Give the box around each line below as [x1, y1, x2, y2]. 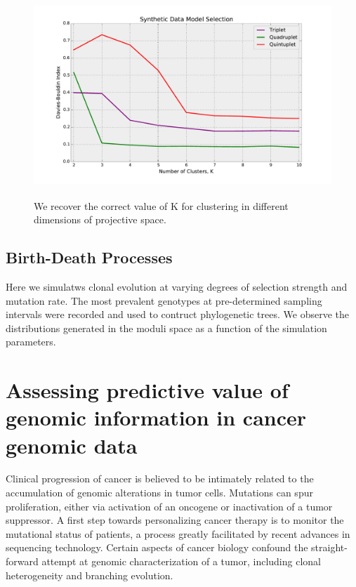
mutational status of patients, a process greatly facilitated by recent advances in [6, 526, 350, 541]
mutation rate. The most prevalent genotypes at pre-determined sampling [6, 293, 322, 308]
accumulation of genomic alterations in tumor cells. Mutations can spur [6, 485, 313, 500]
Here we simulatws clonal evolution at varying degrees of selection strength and [6, 279, 348, 293]
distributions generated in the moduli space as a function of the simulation [6, 320, 327, 335]
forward [6, 554, 39, 569]
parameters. [6, 334, 56, 349]
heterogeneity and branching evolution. [6, 567, 173, 582]
